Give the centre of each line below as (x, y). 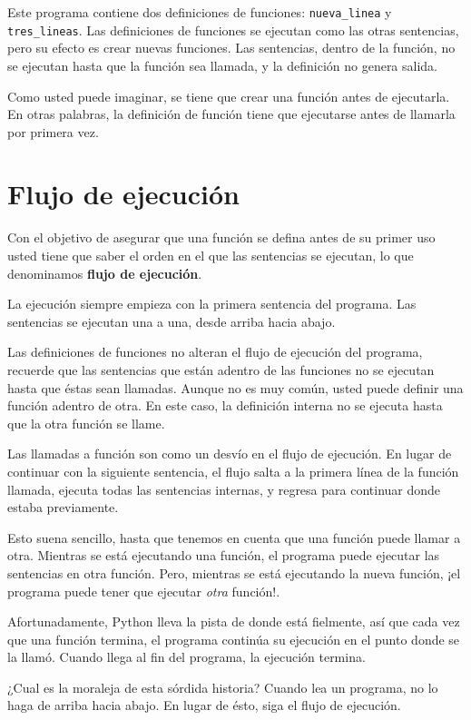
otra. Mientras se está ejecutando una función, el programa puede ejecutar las (224, 555)
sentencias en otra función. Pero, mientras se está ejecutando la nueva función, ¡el (234, 572)
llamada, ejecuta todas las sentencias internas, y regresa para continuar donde (224, 489)
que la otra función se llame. (86, 423)
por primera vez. (53, 131)
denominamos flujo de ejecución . (105, 273)
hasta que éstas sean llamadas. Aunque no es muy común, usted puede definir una (235, 387)
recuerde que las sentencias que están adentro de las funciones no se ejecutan (221, 369)
